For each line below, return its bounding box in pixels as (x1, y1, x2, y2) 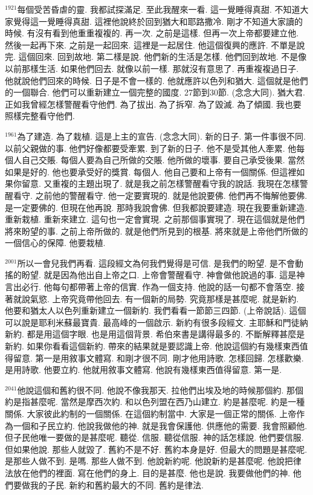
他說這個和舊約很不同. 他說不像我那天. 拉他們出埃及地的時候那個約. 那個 (17, 383, 304, 396)
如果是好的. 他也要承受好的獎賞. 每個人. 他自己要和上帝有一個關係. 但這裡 (5, 165, 297, 178)
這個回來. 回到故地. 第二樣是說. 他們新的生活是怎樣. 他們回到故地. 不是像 (18, 50, 307, 63)
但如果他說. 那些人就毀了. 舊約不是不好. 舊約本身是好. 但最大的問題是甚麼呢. (5, 442, 308, 455)
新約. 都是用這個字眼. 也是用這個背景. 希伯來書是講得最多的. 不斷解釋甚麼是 (5, 328, 305, 340)
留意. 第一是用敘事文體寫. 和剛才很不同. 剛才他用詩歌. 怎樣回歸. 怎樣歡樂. (13, 351, 304, 364)
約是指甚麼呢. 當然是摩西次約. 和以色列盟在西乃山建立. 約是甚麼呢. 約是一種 (5, 395, 305, 408)
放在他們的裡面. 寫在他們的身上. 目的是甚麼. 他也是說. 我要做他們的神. (13, 466, 291, 479)
